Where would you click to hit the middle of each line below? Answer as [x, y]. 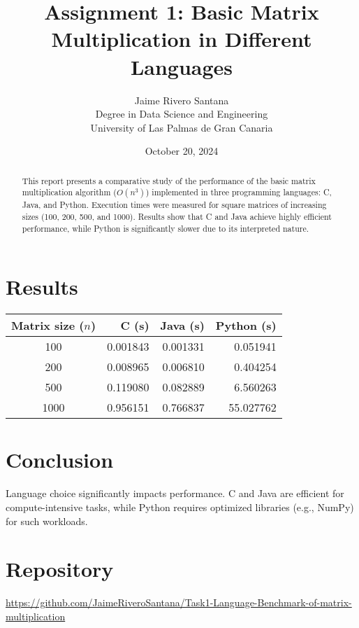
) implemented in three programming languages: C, [239, 192]
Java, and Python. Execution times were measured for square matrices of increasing [174, 205]
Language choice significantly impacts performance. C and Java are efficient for [175, 493]
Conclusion [60, 460]
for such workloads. [47, 521]
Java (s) [182, 326]
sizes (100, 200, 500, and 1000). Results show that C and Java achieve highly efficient [177, 217]
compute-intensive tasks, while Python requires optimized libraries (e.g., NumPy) [180, 507]
